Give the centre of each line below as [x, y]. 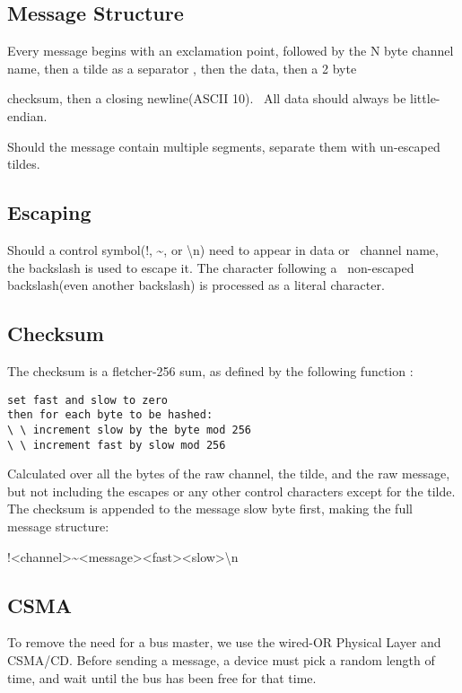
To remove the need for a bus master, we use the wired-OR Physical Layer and [224, 642]
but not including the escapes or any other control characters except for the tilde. [231, 491]
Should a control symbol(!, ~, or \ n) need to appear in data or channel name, [223, 249]
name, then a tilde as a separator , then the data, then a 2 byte [182, 68]
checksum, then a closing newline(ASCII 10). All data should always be [207, 98]
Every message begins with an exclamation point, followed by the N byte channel [231, 51]
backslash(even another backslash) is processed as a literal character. [196, 285]
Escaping [49, 212]
